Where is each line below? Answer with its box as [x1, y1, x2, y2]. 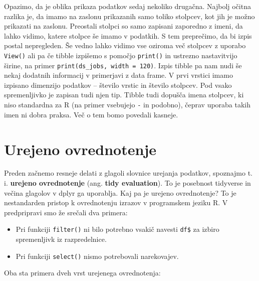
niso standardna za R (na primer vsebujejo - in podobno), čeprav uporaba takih [4, 99, 251, 110]
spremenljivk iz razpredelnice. [16, 234, 107, 244]
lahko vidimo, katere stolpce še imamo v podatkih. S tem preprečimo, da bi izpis [4, 30, 252, 41]
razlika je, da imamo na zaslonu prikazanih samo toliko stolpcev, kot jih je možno [4, 11, 255, 21]
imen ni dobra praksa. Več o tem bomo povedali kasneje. [4, 109, 178, 119]
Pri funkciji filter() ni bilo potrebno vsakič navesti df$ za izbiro [16, 224, 219, 234]
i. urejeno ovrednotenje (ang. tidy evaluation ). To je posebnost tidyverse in [4, 178, 251, 188]
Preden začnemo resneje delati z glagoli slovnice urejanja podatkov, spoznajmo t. [4, 168, 252, 178]
